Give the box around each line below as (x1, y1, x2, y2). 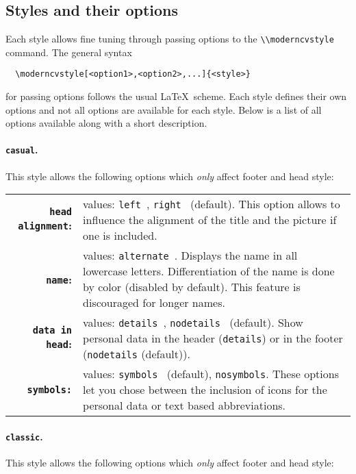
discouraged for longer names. (83, 295, 225, 311)
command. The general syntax (5, 45, 132, 59)
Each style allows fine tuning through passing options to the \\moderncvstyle (5, 32, 334, 46)
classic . (5, 429, 43, 443)
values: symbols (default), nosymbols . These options (83, 366, 339, 382)
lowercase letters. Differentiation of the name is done (83, 263, 335, 279)
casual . (5, 142, 38, 157)
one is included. (83, 227, 157, 244)
